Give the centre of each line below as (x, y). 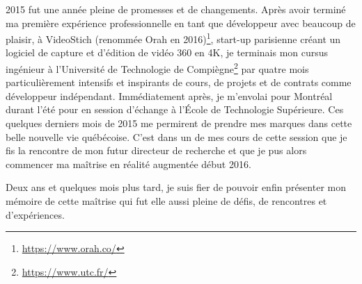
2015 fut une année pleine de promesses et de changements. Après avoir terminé (176, 9)
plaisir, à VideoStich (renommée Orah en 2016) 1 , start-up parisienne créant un (173, 38)
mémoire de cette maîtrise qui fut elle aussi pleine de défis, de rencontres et (166, 201)
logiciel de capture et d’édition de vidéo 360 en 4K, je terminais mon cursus (167, 52)
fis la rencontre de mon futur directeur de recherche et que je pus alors (156, 150)
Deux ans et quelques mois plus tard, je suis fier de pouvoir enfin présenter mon (176, 187)
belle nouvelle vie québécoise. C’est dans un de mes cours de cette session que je (176, 136)
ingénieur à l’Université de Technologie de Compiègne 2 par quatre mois (157, 68)
